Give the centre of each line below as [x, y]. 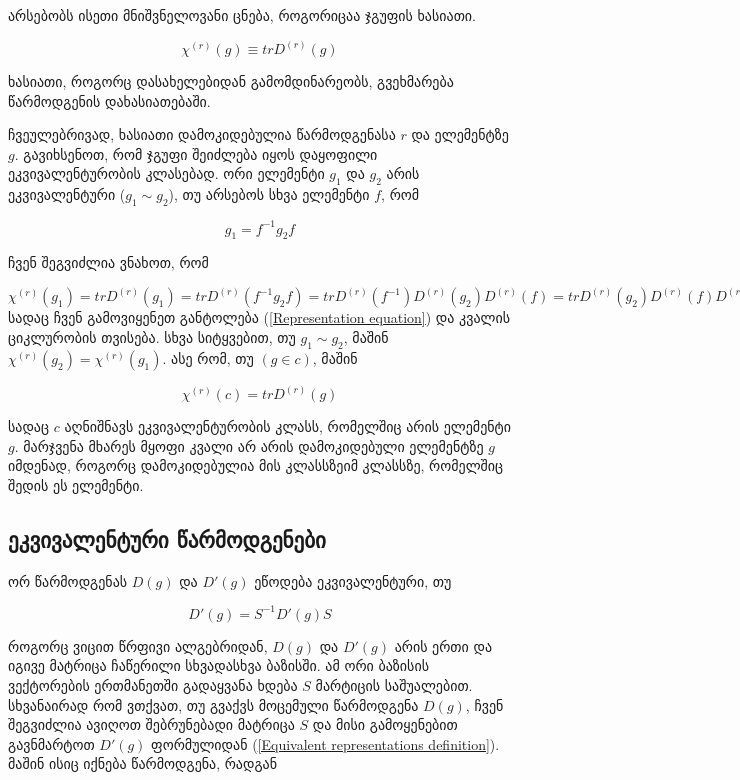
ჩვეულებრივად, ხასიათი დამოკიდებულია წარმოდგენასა [202, 134]
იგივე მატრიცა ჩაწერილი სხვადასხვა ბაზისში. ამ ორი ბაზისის [218, 665]
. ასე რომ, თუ [208, 357]
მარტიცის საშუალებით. [394, 685]
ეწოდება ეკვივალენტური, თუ [353, 580]
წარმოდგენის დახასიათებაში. [109, 100]
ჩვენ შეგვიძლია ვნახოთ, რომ [108, 262]
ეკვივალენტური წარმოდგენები [167, 538]
